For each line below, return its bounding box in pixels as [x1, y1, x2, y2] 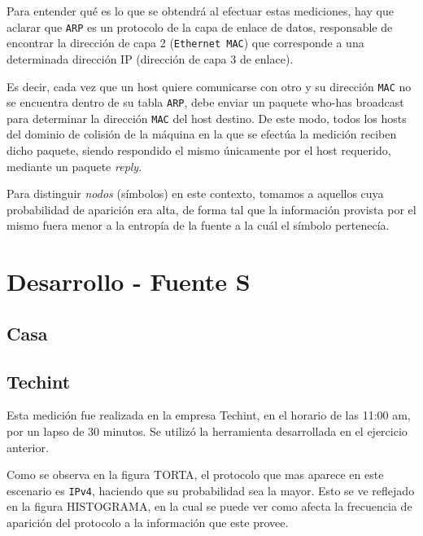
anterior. [7, 438, 49, 455]
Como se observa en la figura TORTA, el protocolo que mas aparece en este [7, 466, 384, 483]
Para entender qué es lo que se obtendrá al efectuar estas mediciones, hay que [7, 2, 394, 19]
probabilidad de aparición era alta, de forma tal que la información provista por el [7, 200, 416, 217]
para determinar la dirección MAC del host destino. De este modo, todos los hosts [7, 109, 407, 126]
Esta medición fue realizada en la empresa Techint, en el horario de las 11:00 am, [7, 406, 411, 424]
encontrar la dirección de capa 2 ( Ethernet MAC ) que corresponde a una [7, 34, 364, 51]
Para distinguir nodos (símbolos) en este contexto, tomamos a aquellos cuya [7, 185, 384, 202]
